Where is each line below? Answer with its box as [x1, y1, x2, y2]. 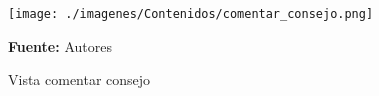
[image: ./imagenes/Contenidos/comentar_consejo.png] [8, 7, 374, 21]
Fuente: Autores [8, 35, 112, 56]
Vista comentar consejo [8, 69, 151, 90]
